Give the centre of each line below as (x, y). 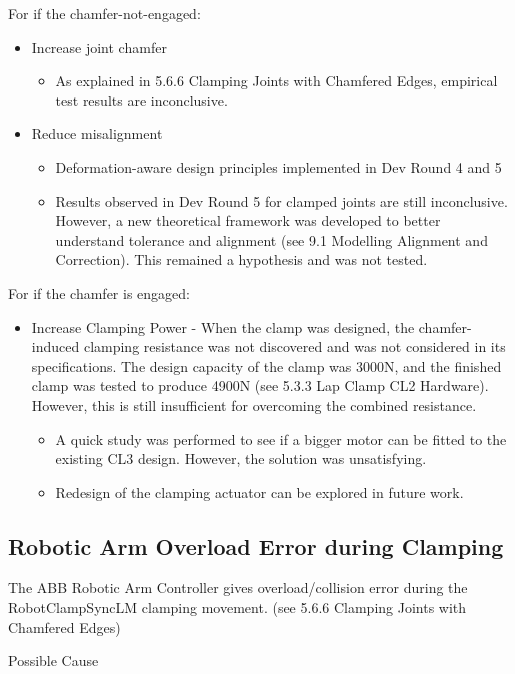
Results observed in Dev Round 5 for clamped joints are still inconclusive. (281, 200)
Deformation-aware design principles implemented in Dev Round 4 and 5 (278, 166)
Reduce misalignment (97, 133)
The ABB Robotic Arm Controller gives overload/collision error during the (238, 587)
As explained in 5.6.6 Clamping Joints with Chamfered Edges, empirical (276, 80)
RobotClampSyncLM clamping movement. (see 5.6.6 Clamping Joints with (237, 607)
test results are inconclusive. (141, 99)
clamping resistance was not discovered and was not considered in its (294, 346)
